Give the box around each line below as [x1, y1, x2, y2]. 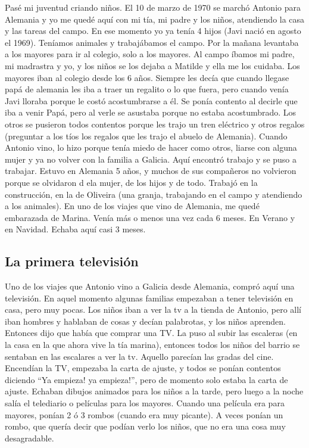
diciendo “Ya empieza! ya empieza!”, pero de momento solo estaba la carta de [5, 373, 288, 385]
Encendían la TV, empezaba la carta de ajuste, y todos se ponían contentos [5, 362, 281, 374]
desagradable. [5, 431, 54, 444]
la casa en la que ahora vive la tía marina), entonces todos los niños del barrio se [5, 338, 300, 351]
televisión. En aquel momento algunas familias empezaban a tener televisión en [5, 291, 294, 304]
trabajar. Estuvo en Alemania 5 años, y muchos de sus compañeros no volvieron [5, 164, 296, 177]
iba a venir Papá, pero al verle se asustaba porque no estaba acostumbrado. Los [5, 106, 296, 119]
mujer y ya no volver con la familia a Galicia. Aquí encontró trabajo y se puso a [5, 153, 297, 165]
